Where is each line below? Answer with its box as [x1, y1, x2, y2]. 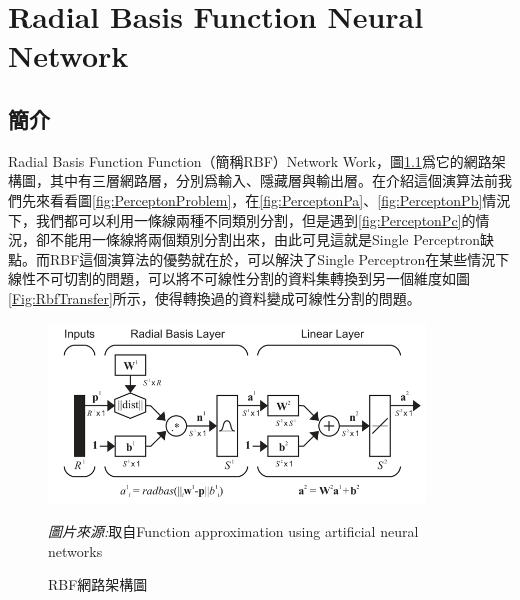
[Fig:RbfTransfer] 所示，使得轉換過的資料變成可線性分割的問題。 [8, 287, 421, 308]
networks [48, 540, 103, 561]
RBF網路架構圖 [48, 574, 148, 595]
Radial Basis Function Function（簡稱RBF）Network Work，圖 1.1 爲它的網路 [8, 150, 492, 171]
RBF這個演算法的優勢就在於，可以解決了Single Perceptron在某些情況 [49, 248, 496, 269]
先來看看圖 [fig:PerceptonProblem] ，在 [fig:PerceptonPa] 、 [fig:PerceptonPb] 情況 [21, 189, 511, 210]
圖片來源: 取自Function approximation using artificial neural [48, 520, 419, 541]
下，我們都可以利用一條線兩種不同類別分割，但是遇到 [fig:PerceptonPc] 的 [8, 209, 476, 230]
